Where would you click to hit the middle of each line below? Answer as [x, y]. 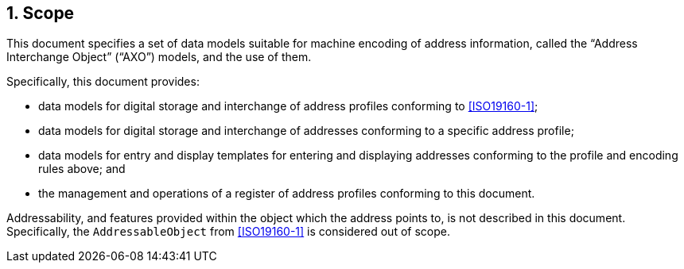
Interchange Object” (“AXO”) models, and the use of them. [159, 57]
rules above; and [82, 169]
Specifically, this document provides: [103, 82]
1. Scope [41, 13]
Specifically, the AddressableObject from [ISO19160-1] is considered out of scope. [228, 232]
